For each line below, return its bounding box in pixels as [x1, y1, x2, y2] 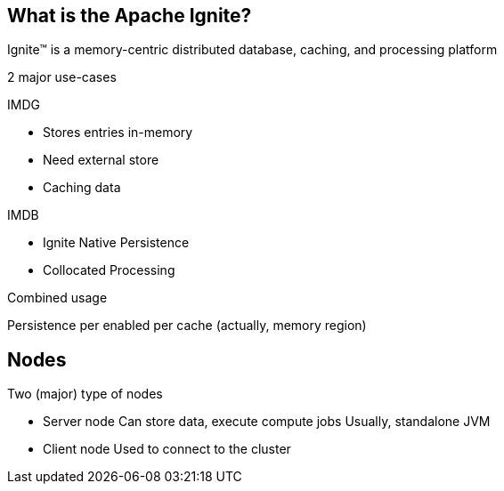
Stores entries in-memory [43, 125, 193, 141]
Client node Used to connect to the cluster [43, 441, 291, 457]
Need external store [43, 152, 159, 168]
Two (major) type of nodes [7, 386, 163, 402]
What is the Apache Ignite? [7, 4, 252, 27]
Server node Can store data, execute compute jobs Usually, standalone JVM [43, 414, 491, 430]
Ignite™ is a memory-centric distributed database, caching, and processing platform [7, 42, 498, 58]
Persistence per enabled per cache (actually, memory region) [7, 318, 367, 334]
